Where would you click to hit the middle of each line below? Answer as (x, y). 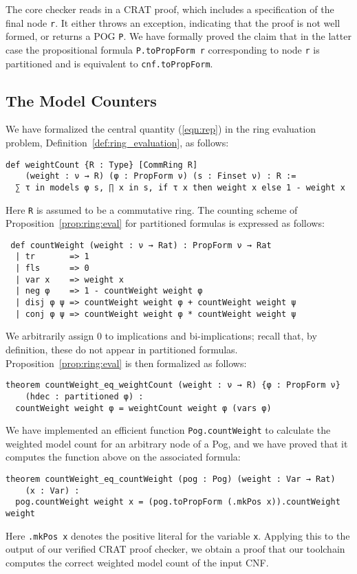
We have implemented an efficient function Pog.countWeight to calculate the (168, 430)
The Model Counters (81, 100)
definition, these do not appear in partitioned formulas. (122, 350)
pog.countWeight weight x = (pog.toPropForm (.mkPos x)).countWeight (178, 502)
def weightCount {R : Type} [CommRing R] (102, 165)
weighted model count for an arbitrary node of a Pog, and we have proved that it (177, 443)
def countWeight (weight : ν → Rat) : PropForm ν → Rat (141, 245)
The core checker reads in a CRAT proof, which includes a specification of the (170, 9)
